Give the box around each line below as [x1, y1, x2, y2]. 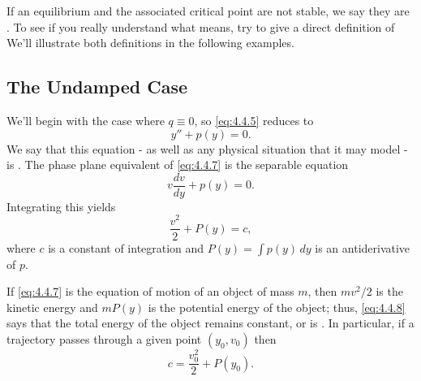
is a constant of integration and [48, 239, 204, 256]
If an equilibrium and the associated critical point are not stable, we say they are [6, 2, 410, 19]
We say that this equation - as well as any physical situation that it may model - [6, 140, 408, 157]
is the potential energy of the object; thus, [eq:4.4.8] [148, 298, 406, 315]
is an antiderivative [315, 239, 410, 256]
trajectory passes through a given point [6, 330, 202, 347]
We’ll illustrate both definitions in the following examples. [6, 34, 294, 51]
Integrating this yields [6, 197, 116, 214]
